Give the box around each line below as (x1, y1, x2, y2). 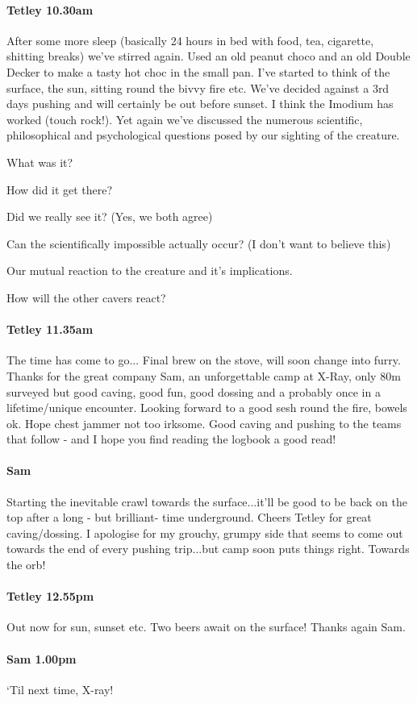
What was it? (6, 153, 73, 170)
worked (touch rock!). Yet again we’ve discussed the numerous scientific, (6, 110, 363, 127)
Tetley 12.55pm (6, 588, 94, 605)
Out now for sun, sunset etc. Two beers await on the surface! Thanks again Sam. (6, 618, 406, 635)
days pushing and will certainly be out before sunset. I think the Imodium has (6, 95, 394, 112)
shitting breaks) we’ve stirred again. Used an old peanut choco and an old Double (6, 48, 411, 64)
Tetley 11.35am (6, 321, 94, 338)
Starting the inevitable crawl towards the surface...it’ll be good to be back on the (6, 493, 407, 510)
